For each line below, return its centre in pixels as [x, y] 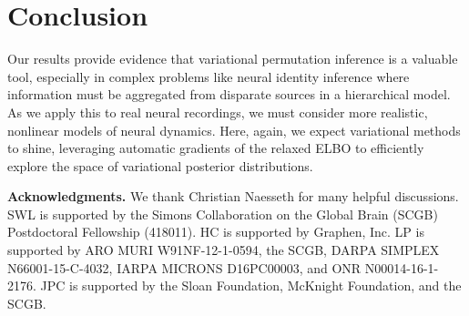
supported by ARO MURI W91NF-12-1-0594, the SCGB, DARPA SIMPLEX [224, 250]
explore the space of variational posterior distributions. [160, 165]
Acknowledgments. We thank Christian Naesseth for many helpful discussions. [233, 196]
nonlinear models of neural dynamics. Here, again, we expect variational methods [234, 130]
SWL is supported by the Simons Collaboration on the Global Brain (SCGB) [223, 214]
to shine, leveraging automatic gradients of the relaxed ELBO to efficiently [216, 148]
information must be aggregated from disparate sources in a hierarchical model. [229, 94]
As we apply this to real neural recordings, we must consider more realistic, [218, 112]
